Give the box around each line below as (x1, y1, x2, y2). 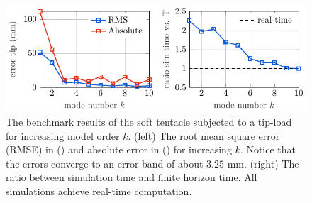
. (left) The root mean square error (128, 128, 280, 143)
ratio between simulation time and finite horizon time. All (6, 170, 257, 185)
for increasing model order (6, 128, 120, 143)
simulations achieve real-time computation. (6, 183, 192, 198)
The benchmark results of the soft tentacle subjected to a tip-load (6, 114, 292, 128)
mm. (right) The (227, 155, 299, 170)
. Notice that (240, 142, 296, 157)
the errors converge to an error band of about (6, 155, 204, 170)
